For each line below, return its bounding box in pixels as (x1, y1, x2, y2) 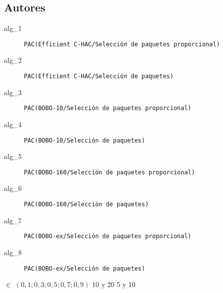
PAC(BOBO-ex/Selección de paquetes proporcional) (24, 233, 192, 240)
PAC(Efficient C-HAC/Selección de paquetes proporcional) (24, 40, 220, 48)
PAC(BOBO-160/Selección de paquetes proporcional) (24, 168, 195, 176)
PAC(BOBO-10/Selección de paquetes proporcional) (24, 105, 192, 112)
